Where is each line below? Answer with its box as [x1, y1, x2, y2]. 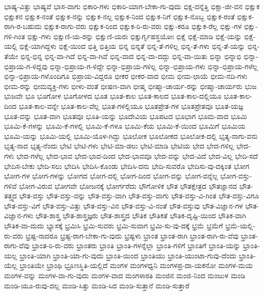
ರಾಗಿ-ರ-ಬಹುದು [4, 21, 42, 32]
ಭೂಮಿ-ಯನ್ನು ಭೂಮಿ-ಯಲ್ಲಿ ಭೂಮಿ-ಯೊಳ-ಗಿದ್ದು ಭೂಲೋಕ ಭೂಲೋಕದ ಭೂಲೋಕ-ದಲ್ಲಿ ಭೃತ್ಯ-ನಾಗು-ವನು [4, 130, 258, 141]
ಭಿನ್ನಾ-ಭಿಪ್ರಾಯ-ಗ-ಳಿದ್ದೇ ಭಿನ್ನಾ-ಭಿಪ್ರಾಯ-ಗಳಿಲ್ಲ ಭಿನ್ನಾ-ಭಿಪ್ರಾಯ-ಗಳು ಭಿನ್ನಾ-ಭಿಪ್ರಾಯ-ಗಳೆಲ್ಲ [49, 61, 258, 71]
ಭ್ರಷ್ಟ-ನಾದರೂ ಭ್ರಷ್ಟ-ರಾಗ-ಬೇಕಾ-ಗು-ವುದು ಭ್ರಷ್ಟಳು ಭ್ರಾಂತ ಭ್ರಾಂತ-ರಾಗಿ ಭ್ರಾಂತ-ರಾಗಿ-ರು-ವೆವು [25, 230, 239, 241]
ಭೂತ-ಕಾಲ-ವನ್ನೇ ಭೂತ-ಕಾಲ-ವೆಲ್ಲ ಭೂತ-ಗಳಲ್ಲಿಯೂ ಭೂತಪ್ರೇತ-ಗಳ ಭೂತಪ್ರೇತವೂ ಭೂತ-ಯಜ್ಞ [18, 100, 243, 111]
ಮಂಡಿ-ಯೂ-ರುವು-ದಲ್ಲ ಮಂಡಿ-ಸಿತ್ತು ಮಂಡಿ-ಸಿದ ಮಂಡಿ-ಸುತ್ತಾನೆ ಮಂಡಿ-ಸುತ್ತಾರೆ [4, 280, 190, 290]
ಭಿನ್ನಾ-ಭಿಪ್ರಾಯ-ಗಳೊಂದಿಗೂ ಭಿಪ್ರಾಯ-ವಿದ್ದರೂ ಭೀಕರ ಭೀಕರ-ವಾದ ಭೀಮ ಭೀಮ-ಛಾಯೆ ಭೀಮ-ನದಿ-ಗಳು [4, 71, 248, 81]
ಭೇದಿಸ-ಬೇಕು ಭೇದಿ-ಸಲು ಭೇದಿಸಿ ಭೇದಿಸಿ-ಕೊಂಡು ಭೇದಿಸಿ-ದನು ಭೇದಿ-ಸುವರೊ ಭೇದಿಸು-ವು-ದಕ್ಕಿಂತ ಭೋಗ [4, 160, 250, 171]
